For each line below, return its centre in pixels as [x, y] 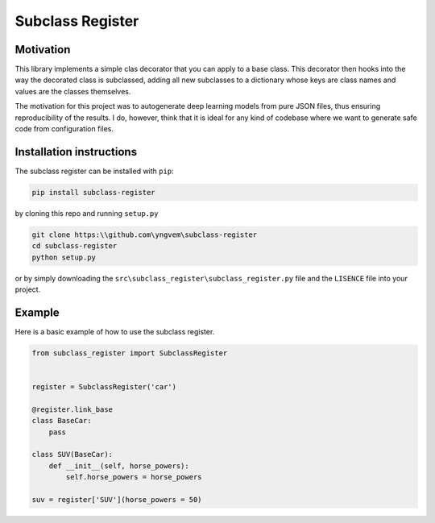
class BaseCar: [62, 421]
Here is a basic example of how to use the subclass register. [115, 331]
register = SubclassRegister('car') [104, 387]
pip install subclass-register [94, 192]
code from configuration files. [64, 129]
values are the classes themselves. [73, 91]
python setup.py [64, 257]
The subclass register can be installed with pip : [94, 171]
